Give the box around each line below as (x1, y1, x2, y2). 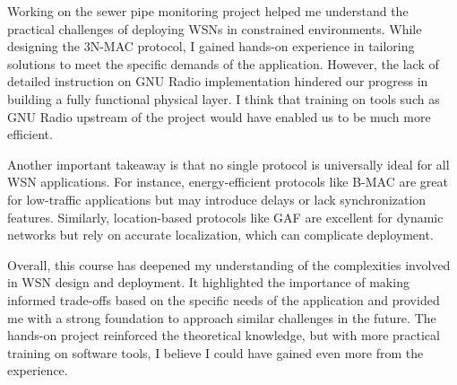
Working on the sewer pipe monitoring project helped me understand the (7, 2, 409, 20)
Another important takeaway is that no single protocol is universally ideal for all (7, 154, 450, 173)
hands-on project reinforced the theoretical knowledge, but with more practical (7, 326, 440, 345)
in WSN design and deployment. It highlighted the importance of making (7, 273, 410, 292)
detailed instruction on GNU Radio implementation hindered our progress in (7, 72, 428, 91)
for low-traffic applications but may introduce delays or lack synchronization (7, 189, 427, 208)
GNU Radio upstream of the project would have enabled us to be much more (7, 107, 431, 126)
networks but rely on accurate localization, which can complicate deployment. (7, 225, 434, 244)
